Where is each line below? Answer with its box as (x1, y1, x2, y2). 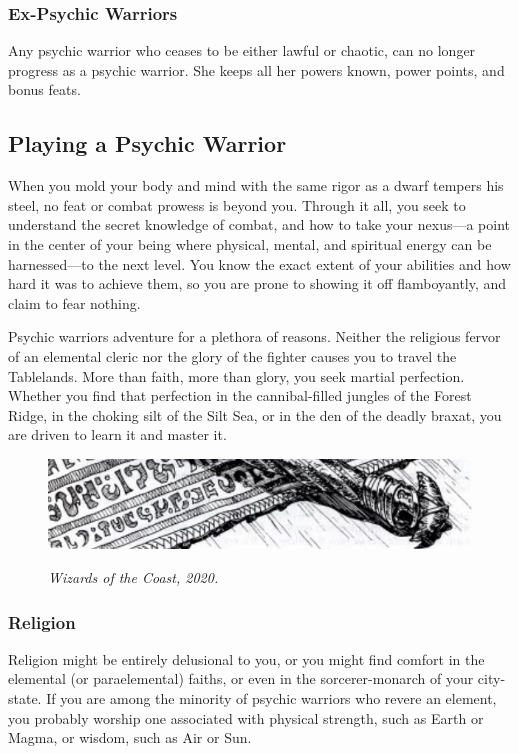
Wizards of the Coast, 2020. (48, 567, 219, 588)
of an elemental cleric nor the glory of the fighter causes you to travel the (8, 345, 457, 366)
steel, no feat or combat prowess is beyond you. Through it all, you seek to (8, 194, 466, 215)
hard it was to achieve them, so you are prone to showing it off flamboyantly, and (8, 273, 507, 294)
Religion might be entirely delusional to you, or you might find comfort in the (8, 648, 485, 669)
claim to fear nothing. (8, 292, 141, 313)
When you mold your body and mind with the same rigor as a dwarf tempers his (8, 175, 504, 196)
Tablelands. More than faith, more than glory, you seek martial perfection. (8, 365, 465, 386)
